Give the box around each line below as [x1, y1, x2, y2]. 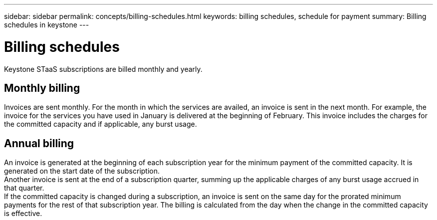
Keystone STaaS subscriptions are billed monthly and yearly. [4, 64, 203, 73]
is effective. [4, 209, 42, 218]
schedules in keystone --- [4, 20, 89, 29]
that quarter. [4, 184, 44, 193]
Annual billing [4, 137, 74, 150]
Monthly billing [4, 81, 80, 94]
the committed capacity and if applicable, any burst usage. [4, 120, 197, 129]
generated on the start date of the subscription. [4, 167, 160, 176]
